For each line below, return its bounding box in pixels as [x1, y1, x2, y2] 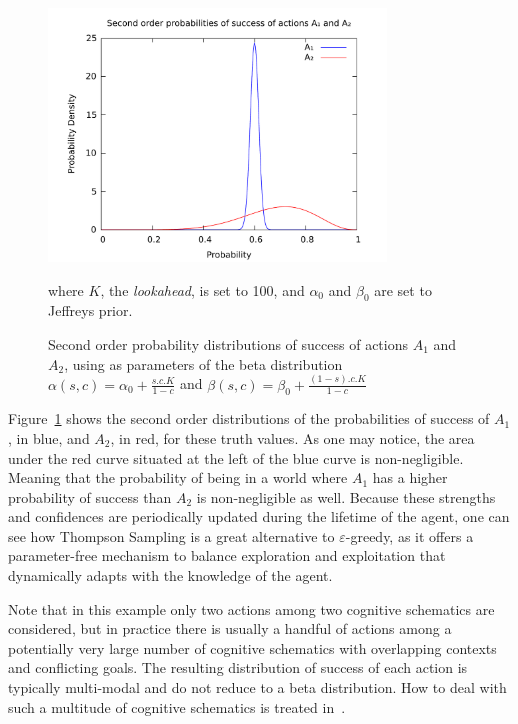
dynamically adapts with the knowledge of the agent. [8, 565, 333, 586]
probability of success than [8, 486, 172, 507]
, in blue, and [8, 427, 90, 448]
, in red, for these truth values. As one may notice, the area [110, 427, 475, 448]
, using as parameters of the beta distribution [64, 353, 343, 374]
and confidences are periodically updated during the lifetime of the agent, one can [8, 506, 510, 527]
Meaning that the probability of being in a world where [8, 467, 348, 488]
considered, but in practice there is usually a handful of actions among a [8, 618, 452, 639]
